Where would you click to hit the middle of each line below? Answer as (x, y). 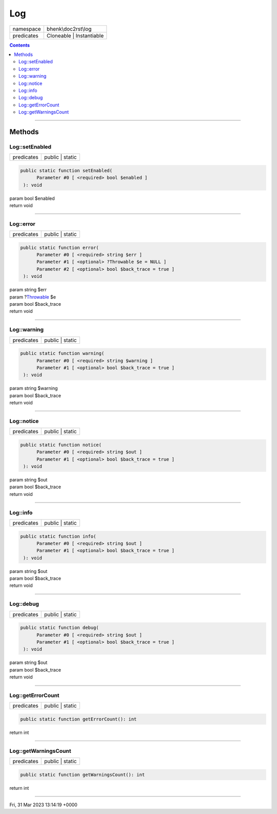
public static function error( (60, 247)
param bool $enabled (32, 198)
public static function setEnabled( (66, 170)
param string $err (28, 290)
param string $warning (34, 388)
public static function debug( (60, 628)
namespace (27, 29)
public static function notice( (61, 445)
